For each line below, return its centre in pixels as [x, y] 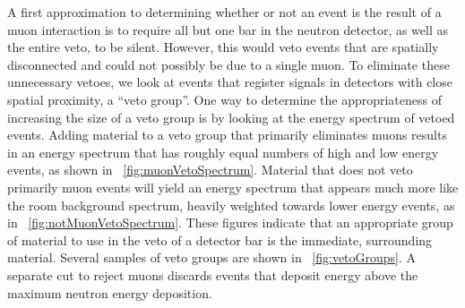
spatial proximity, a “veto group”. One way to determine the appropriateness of [224, 99]
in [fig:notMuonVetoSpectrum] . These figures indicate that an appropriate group [230, 222]
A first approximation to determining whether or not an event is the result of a [224, 12]
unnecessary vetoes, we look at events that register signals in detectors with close [230, 82]
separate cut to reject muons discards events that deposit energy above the [213, 274]
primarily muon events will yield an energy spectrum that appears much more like [233, 187]
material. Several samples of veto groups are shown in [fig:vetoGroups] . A [212, 257]
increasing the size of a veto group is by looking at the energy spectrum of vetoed [231, 117]
